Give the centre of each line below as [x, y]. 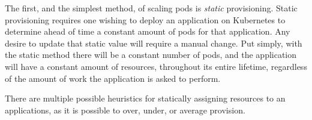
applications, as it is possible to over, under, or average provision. [125, 110]
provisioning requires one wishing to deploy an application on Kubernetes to [145, 19]
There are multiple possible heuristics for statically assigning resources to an [145, 98]
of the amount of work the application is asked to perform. [113, 78]
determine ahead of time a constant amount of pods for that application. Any [148, 31]
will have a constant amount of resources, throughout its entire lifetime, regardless [156, 66]
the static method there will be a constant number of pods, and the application [151, 55]
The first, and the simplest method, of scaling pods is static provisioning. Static [151, 8]
